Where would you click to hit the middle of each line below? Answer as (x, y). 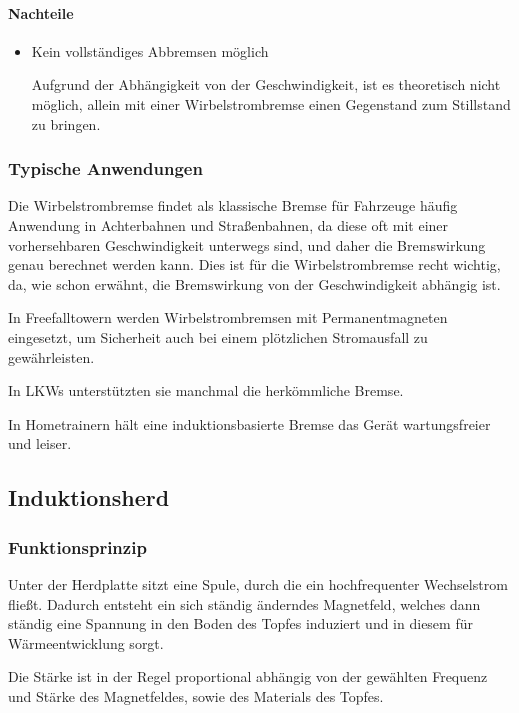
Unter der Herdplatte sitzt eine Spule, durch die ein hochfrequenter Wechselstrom (258, 583)
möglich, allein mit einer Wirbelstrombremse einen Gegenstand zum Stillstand (271, 103)
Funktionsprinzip (77, 546)
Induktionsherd (89, 497)
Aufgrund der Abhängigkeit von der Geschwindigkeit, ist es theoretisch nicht (266, 84)
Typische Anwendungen (105, 168)
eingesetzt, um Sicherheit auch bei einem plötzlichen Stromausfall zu (218, 336)
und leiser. (40, 443)
